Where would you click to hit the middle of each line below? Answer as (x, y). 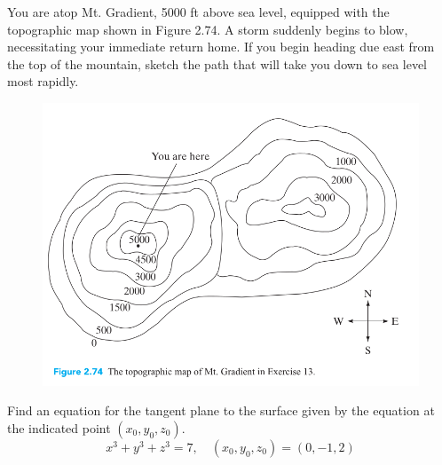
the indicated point (59, 427)
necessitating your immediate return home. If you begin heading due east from (221, 47)
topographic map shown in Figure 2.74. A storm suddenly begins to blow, (208, 29)
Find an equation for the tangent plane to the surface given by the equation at (221, 410)
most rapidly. (43, 81)
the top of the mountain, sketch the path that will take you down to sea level (217, 63)
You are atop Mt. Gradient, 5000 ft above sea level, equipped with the (198, 12)
